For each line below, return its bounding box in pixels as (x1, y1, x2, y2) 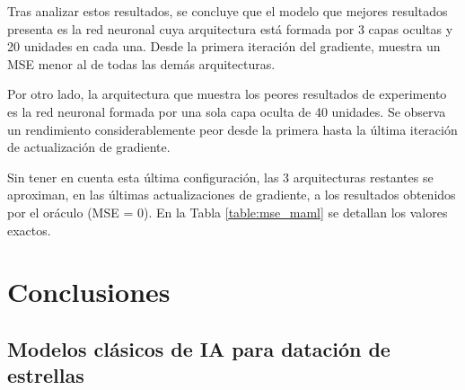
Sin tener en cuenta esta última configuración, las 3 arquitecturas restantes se (7, 167, 434, 186)
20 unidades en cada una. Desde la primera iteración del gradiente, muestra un (7, 37, 441, 56)
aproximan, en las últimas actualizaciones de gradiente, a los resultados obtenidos (7, 185, 456, 204)
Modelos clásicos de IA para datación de (7, 334, 390, 362)
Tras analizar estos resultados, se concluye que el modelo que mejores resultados (7, 2, 448, 20)
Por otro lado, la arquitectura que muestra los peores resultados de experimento (7, 84, 447, 103)
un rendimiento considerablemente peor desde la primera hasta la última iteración (7, 120, 458, 138)
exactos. (7, 220, 51, 239)
